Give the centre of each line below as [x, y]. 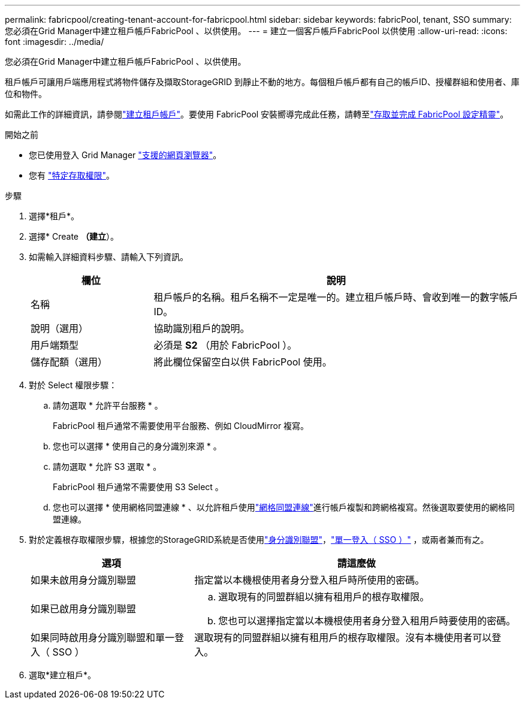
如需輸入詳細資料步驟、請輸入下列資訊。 [108, 257]
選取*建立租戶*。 [63, 675]
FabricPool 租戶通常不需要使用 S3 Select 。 [138, 487]
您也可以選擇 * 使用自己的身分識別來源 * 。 [137, 446]
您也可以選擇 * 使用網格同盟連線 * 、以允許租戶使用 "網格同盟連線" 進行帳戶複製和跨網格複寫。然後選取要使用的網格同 [284, 507]
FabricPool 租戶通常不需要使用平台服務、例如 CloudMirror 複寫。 [181, 426]
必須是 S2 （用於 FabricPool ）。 [225, 345]
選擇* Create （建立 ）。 [74, 236]
